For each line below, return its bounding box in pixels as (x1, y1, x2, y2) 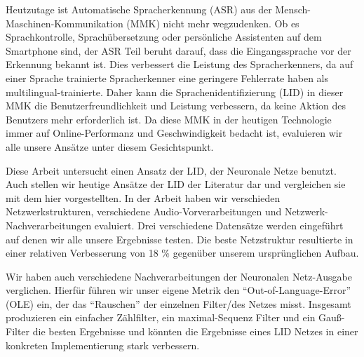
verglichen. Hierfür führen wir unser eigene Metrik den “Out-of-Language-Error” (6, 283, 351, 297)
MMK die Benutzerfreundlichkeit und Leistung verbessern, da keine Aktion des (6, 98, 346, 113)
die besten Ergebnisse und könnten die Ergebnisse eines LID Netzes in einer (32, 324, 358, 339)
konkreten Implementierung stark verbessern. (6, 337, 200, 352)
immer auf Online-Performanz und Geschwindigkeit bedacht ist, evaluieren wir (6, 126, 343, 140)
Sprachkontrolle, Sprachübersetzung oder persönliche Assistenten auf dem (6, 29, 322, 44)
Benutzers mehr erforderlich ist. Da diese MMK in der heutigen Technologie (6, 112, 332, 126)
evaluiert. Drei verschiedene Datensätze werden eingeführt (94, 217, 344, 232)
